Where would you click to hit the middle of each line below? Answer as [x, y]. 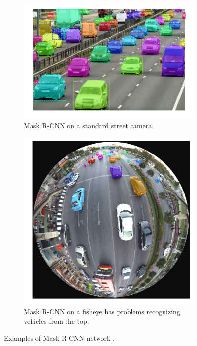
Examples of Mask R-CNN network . [59, 337]
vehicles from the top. [56, 321]
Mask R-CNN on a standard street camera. [89, 125]
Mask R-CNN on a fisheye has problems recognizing [102, 311]
